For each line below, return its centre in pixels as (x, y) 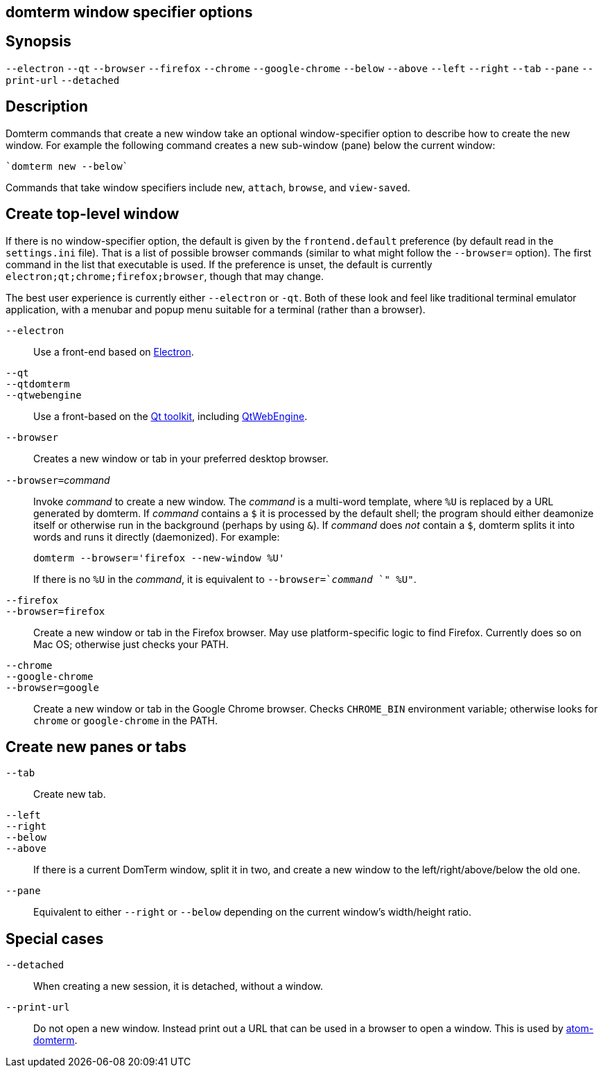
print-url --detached (63, 80)
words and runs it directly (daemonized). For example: (157, 536)
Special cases (55, 939)
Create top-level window (93, 214)
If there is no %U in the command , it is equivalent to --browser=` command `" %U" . (225, 579)
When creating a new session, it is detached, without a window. (178, 986)
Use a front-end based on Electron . (114, 351)
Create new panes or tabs (96, 747)
